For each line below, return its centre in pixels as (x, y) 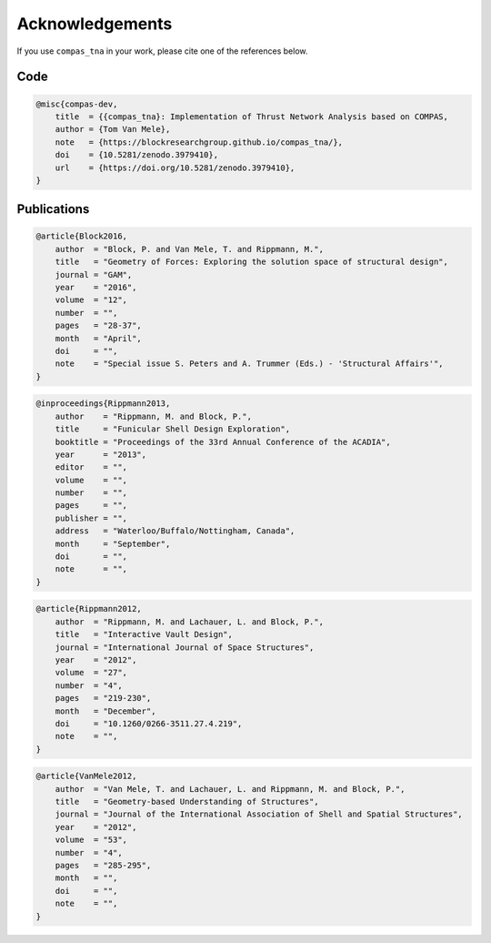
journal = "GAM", (94, 274)
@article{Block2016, (81, 236)
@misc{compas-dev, (77, 104)
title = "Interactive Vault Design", (144, 634)
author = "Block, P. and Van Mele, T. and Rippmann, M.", (190, 249)
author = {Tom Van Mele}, (113, 129)
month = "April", (99, 338)
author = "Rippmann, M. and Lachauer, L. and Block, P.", (190, 622)
